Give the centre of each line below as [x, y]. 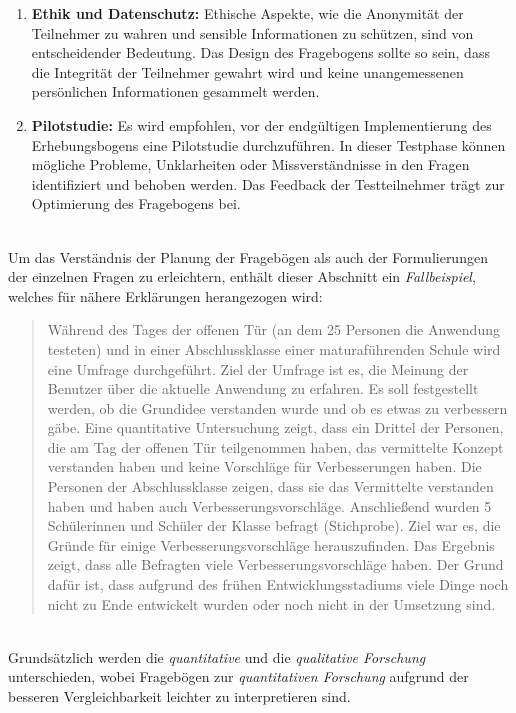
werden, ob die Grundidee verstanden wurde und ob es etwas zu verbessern [277, 407]
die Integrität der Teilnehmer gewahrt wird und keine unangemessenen [247, 71]
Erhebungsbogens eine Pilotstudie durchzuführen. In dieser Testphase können [268, 144]
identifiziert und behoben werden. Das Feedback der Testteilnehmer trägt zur [268, 183]
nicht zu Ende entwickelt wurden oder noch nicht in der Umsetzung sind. [271, 603]
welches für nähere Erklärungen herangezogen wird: [165, 295]
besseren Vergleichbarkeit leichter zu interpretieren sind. [179, 696]
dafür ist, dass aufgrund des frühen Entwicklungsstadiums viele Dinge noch [278, 584]
